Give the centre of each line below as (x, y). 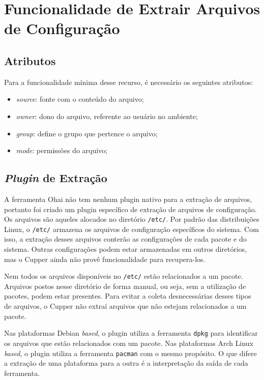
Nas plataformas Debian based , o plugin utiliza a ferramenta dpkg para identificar (131, 333)
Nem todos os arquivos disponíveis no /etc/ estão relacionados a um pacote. (124, 276)
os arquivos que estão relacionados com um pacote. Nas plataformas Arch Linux (129, 343)
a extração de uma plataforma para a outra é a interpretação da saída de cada (126, 363)
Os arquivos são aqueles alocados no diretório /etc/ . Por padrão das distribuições (132, 219)
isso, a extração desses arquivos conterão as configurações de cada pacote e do (125, 239)
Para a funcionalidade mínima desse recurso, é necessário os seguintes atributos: (129, 82)
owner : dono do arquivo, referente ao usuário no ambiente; (107, 116)
